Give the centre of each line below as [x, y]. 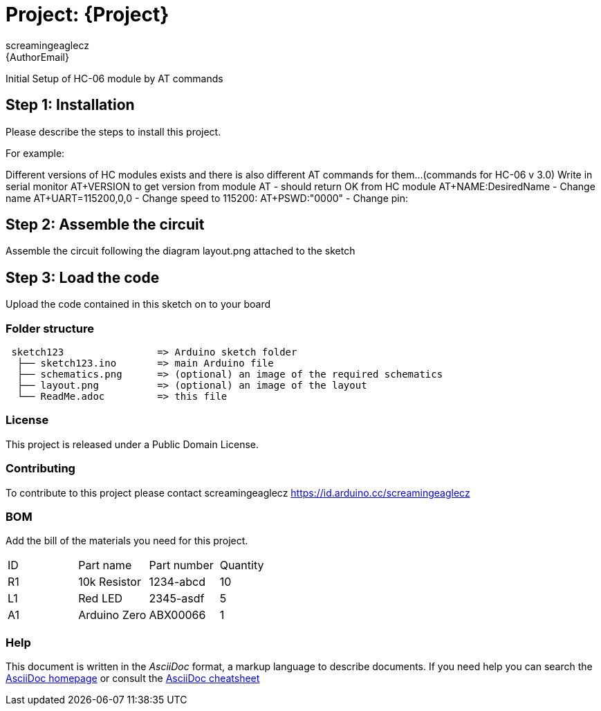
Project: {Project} [87, 15]
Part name [105, 565]
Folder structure [50, 328]
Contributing [40, 469]
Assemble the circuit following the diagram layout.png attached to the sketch [181, 251]
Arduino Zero [112, 615]
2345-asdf [177, 599]
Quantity [242, 565]
